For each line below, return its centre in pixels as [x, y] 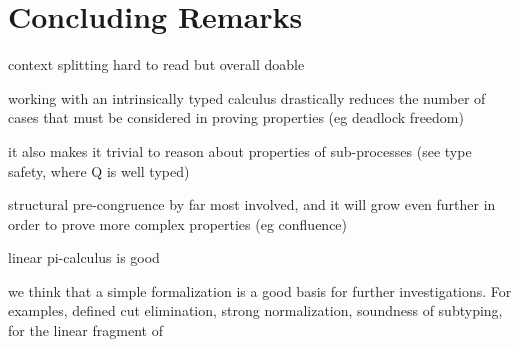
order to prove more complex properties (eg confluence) [178, 223]
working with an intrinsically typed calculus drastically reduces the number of [247, 97]
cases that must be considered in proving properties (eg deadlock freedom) [236, 117]
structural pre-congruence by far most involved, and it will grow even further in [252, 204]
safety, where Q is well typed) [99, 170]
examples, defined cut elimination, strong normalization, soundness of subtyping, [255, 310]
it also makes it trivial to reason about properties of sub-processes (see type [240, 150]
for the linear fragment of [85, 330]
